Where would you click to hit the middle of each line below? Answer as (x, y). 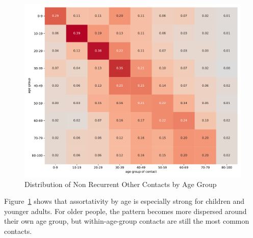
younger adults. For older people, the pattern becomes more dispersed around (125, 211)
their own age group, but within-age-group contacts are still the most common (127, 221)
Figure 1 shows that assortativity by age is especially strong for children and (124, 201)
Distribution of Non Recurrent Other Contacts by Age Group (121, 184)
